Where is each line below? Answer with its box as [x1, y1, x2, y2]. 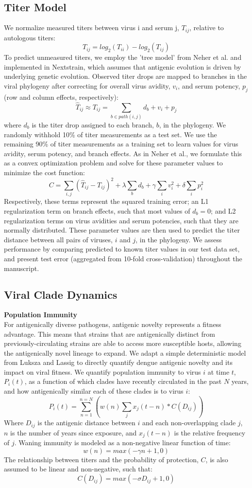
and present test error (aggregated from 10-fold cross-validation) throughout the [4, 253, 242, 263]
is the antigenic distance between [37, 417, 135, 428]
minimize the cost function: [4, 167, 85, 177]
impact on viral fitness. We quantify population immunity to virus [4, 366, 201, 377]
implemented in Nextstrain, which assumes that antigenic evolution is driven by [4, 61, 241, 72]
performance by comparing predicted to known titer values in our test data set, [4, 244, 240, 254]
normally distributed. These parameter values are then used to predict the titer [4, 225, 240, 235]
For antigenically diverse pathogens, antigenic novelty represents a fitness [4, 319, 221, 329]
